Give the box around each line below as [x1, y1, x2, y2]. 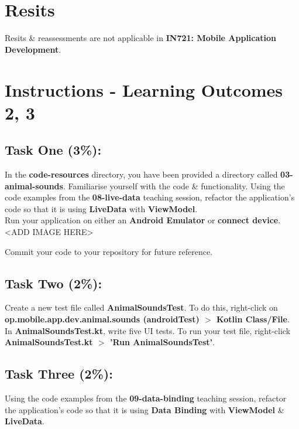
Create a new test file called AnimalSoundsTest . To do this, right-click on [5, 301, 278, 314]
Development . [5, 43, 61, 55]
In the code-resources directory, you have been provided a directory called [5, 168, 278, 181]
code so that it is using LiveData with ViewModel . [5, 202, 198, 215]
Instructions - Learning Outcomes [5, 77, 283, 101]
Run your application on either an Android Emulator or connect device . [5, 214, 281, 226]
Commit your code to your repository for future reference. [5, 245, 213, 257]
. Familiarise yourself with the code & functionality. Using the [63, 179, 285, 192]
